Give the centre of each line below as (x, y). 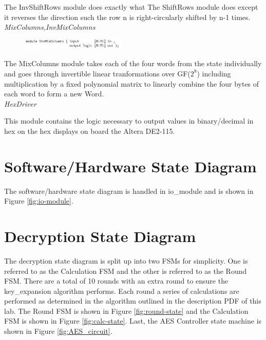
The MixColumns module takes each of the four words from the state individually (133, 63)
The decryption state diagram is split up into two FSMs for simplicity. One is (126, 260)
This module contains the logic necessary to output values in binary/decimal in (129, 121)
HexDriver (20, 103)
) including (214, 73)
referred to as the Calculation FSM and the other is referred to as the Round (126, 271)
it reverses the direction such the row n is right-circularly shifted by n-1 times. (127, 17)
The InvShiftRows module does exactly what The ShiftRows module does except (131, 7)
